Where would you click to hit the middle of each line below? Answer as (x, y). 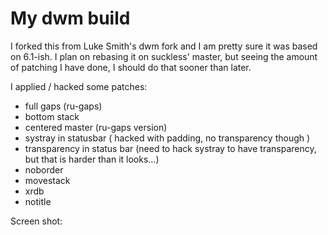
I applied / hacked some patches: (79, 86)
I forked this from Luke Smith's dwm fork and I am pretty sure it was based (164, 46)
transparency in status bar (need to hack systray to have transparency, (170, 148)
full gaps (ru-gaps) (63, 106)
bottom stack (52, 116)
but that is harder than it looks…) (92, 159)
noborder (44, 169)
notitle (38, 201)
